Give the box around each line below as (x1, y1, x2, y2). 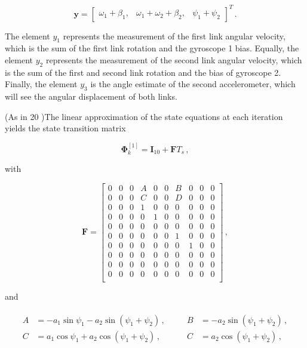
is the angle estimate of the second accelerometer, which (90, 78, 296, 90)
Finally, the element (5, 78, 78, 90)
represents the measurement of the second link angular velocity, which (45, 53, 302, 66)
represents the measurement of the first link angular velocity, (63, 29, 285, 42)
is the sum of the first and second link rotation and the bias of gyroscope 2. (5, 66, 281, 78)
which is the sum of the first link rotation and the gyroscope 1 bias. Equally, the (5, 42, 299, 54)
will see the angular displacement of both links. (5, 90, 177, 103)
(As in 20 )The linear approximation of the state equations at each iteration (5, 110, 283, 122)
